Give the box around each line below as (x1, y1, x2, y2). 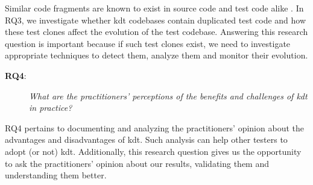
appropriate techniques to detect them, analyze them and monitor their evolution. (5, 49, 308, 61)
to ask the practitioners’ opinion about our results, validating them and (5, 157, 270, 169)
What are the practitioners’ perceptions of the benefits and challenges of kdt (29, 89, 308, 102)
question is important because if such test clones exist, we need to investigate (5, 37, 291, 49)
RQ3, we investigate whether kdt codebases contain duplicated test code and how (5, 13, 306, 26)
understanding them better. (5, 169, 107, 181)
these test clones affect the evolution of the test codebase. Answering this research (5, 25, 308, 38)
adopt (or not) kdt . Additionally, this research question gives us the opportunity (5, 145, 302, 157)
